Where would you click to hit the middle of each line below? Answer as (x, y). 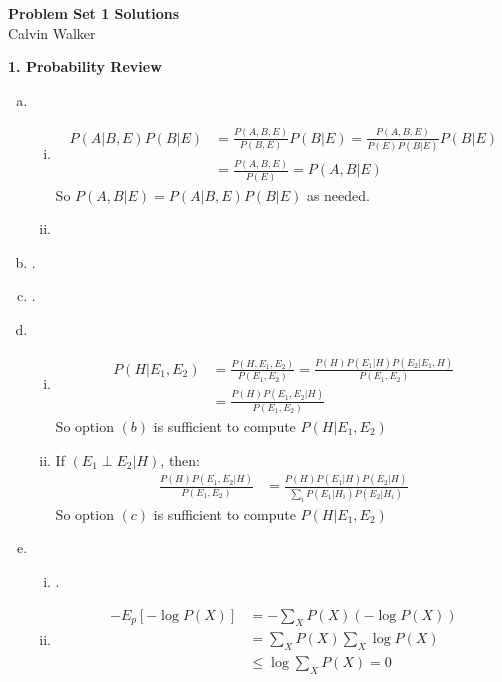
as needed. (338, 194)
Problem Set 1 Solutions (94, 13)
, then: (180, 459)
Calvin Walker (52, 32)
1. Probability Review (85, 66)
